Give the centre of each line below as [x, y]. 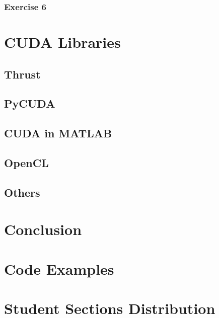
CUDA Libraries [62, 42]
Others [22, 192]
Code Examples [59, 268]
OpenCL [26, 162]
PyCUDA [30, 103]
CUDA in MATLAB [58, 133]
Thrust [22, 74]
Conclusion [43, 229]
